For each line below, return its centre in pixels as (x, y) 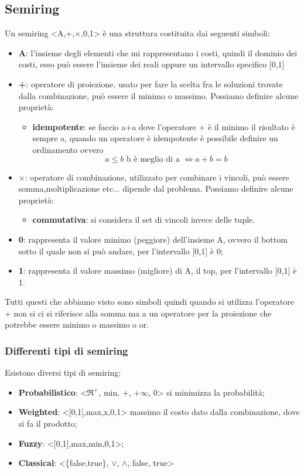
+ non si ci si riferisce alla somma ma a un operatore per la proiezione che (138, 313)
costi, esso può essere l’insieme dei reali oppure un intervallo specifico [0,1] (151, 64)
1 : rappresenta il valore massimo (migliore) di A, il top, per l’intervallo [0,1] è (158, 270)
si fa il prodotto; (48, 423)
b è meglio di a (153, 159)
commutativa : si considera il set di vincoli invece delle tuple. (144, 220)
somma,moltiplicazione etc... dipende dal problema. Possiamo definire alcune (156, 188)
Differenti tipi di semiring (66, 351)
